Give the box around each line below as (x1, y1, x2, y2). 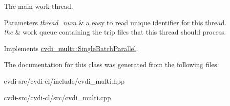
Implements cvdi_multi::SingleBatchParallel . (4, 43, 138, 53)
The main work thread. (4, 1, 73, 11)
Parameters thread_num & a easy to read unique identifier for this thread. (4, 17, 227, 27)
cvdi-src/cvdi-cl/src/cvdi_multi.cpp (4, 92, 111, 102)
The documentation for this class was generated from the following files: (4, 59, 219, 70)
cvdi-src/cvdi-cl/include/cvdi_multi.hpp (4, 75, 125, 86)
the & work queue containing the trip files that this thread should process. (4, 27, 226, 37)
